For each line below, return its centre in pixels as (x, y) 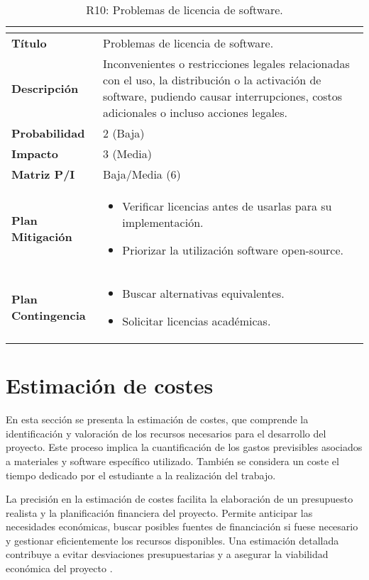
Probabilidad (48, 133)
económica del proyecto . (59, 568)
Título (29, 43)
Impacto (35, 154)
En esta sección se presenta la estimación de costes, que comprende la (157, 419)
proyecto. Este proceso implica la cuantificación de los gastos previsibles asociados (184, 447)
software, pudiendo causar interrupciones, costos (223, 96)
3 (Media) (127, 154)
